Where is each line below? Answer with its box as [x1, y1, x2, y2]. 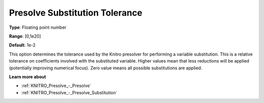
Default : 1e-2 [9, 42, 36, 48]
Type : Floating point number [9, 24, 66, 30]
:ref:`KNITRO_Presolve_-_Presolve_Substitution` [21, 89, 117, 95]
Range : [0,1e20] [9, 33, 41, 39]
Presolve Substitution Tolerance [9, 7, 143, 18]
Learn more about [9, 74, 46, 80]
